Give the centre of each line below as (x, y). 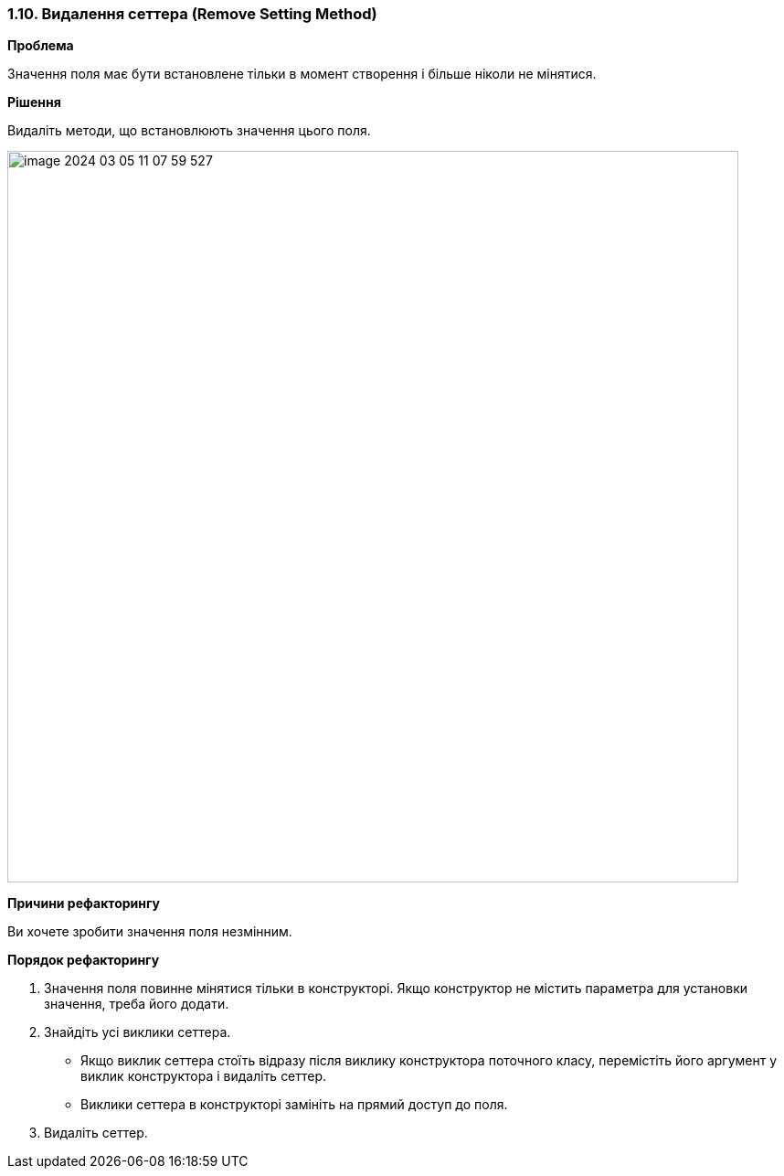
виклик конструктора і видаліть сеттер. (204, 1076)
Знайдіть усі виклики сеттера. (138, 1032)
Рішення (34, 102)
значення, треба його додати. (137, 1004)
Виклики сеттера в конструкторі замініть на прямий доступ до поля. (294, 1105)
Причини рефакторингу (84, 903)
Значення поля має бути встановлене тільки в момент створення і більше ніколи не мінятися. (302, 74)
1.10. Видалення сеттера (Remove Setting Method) (192, 14)
